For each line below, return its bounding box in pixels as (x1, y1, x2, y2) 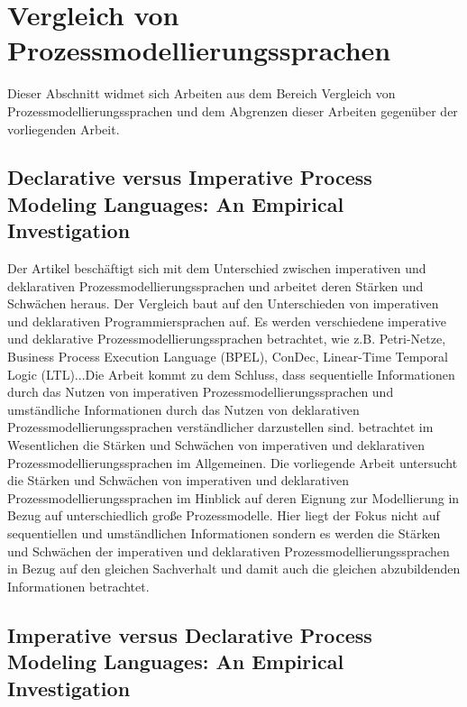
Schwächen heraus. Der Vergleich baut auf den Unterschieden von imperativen (7, 294, 439, 313)
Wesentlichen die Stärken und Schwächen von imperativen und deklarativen (7, 436, 426, 454)
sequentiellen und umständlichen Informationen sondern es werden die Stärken (7, 523, 441, 542)
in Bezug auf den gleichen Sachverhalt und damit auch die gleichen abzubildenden (7, 559, 461, 578)
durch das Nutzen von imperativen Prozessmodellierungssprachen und (7, 382, 394, 401)
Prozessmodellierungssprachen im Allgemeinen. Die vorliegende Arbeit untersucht (7, 453, 458, 472)
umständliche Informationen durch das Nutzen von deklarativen (7, 399, 360, 418)
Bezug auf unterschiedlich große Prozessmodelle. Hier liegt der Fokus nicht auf (7, 506, 440, 525)
